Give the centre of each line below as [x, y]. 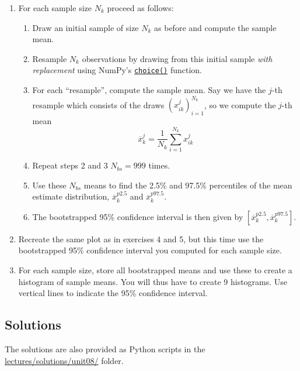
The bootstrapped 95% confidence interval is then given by [138, 216]
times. [159, 165]
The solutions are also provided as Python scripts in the [105, 349]
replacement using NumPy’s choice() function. [117, 70]
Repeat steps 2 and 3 [70, 165]
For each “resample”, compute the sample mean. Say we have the [149, 90]
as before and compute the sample [215, 27]
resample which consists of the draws [98, 104]
